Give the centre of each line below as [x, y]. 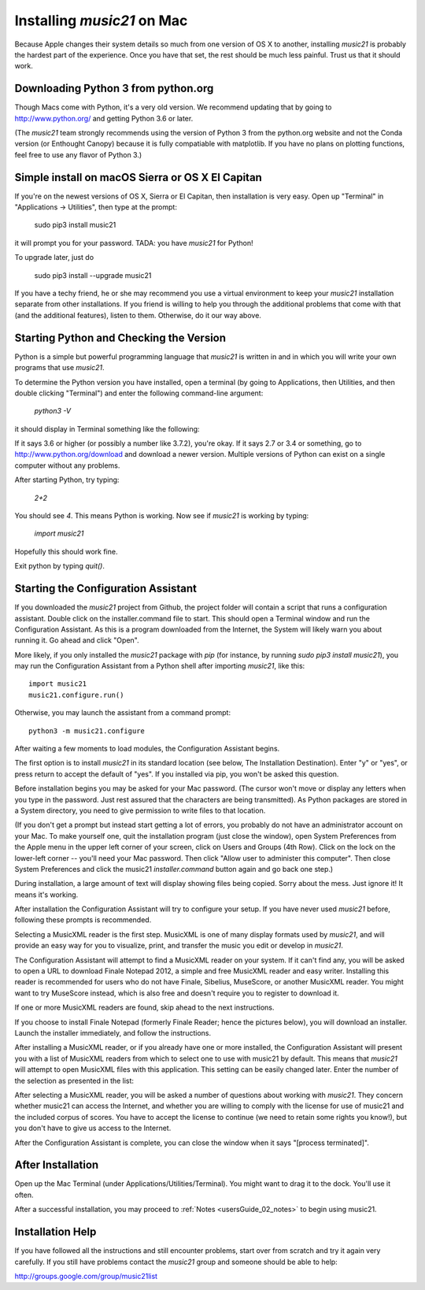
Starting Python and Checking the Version [120, 337]
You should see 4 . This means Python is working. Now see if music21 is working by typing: [162, 516]
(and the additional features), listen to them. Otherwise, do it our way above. [138, 315]
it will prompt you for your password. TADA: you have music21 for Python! [134, 243]
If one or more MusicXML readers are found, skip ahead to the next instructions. [144, 1007]
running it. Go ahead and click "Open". [77, 640]
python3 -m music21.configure [87, 731]
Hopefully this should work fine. [66, 551]
